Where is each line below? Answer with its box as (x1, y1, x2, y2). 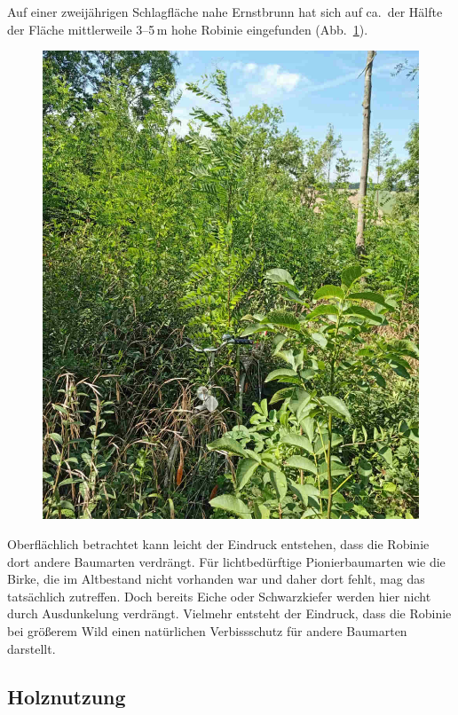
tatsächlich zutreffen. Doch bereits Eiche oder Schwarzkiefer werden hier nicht (7, 586, 431, 605)
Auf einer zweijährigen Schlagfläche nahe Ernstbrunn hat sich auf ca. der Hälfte (7, 3, 443, 20)
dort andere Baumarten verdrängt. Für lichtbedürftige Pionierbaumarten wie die (7, 552, 446, 570)
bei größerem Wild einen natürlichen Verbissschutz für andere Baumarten (7, 621, 407, 640)
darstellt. (7, 639, 56, 657)
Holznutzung (7, 682, 126, 710)
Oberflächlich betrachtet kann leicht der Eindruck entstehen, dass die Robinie (7, 534, 430, 553)
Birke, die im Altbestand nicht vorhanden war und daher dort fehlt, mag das (7, 570, 425, 588)
